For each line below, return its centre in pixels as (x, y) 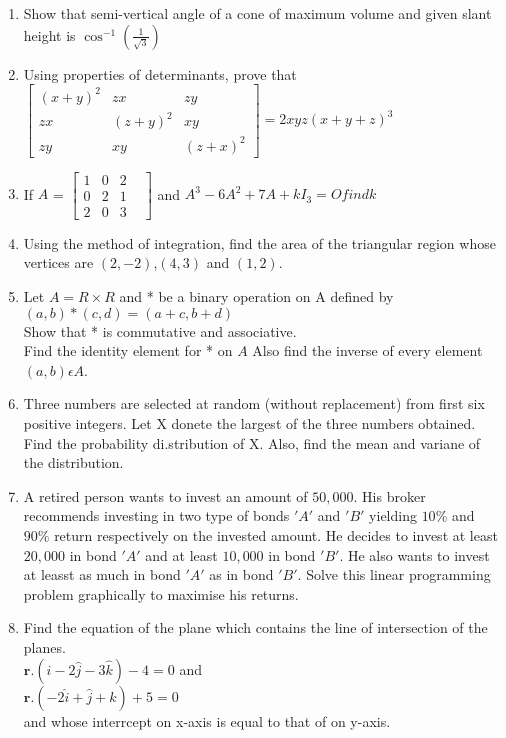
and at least (181, 554)
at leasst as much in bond (102, 574)
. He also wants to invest (414, 554)
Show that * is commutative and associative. (160, 330)
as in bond (241, 574)
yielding (393, 515)
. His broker (389, 495)
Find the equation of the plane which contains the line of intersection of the (255, 627)
